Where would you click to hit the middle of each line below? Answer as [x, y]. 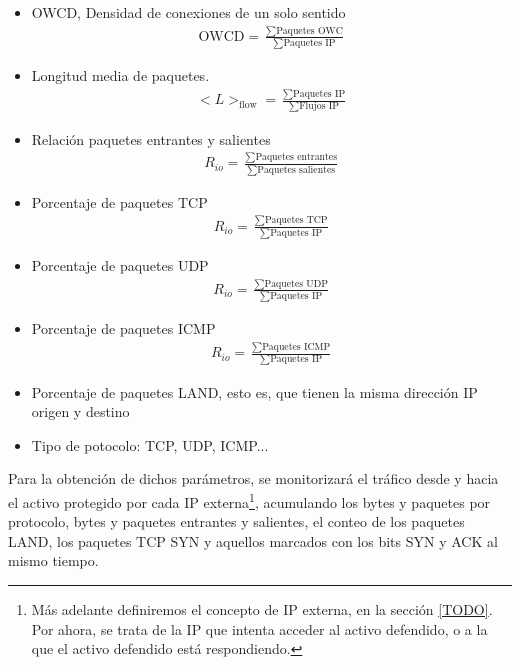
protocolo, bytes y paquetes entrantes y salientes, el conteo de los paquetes [236, 521]
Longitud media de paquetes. [120, 75]
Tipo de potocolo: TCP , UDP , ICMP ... [150, 444]
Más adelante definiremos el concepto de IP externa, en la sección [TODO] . [262, 608]
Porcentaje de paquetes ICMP [123, 328]
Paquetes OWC [309, 30]
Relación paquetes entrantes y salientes [151, 138]
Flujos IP [319, 106]
